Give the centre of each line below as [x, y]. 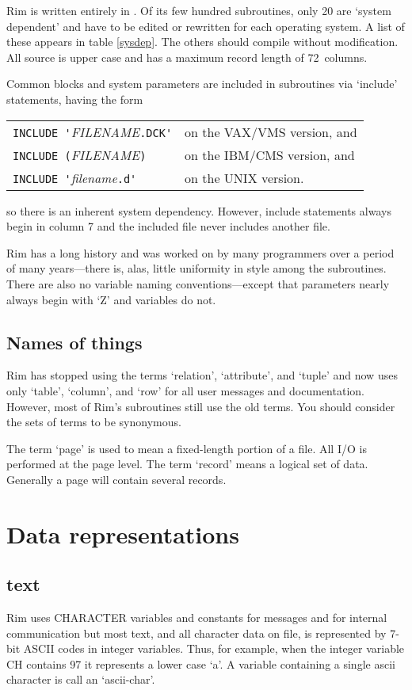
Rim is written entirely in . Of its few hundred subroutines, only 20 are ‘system [199, 10]
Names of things [74, 342]
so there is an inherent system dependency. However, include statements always [199, 210]
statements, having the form [75, 99]
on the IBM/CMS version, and [270, 154]
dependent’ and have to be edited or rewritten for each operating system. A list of [206, 26]
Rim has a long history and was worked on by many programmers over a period [200, 252]
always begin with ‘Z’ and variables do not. [111, 299]
